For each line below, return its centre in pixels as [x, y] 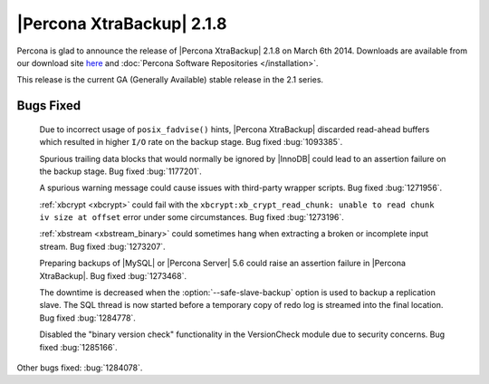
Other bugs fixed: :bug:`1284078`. [80, 368]
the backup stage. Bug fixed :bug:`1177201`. [121, 171]
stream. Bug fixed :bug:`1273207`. [103, 246]
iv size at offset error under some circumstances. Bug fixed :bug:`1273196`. [192, 217]
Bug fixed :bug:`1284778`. [87, 318]
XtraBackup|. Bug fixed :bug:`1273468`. [113, 275]
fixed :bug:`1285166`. [78, 347]
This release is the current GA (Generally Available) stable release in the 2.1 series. [170, 80]
